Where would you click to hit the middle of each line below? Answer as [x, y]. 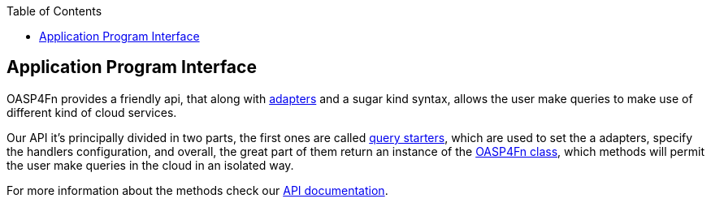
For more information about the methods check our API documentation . [197, 190]
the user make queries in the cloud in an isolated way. [150, 165]
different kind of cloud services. [92, 112]
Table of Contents [54, 11]
